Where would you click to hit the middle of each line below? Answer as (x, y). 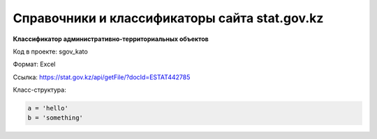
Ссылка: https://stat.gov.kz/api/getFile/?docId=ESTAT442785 (102, 77)
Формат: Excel (34, 64)
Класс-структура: (39, 90)
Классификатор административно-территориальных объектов (111, 39)
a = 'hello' (48, 108)
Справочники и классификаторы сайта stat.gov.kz (168, 18)
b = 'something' (56, 118)
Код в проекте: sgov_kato (51, 51)
